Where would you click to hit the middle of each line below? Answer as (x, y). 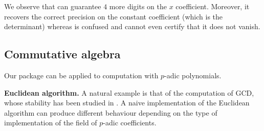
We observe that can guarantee (53, 6)
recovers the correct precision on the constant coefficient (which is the (114, 16)
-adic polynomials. (193, 75)
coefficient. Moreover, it (213, 6)
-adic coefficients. (130, 123)
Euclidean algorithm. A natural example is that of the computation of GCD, (129, 92)
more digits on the (138, 6)
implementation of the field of (51, 123)
